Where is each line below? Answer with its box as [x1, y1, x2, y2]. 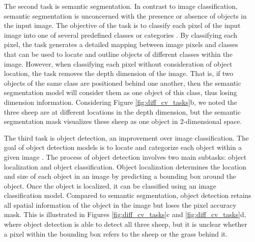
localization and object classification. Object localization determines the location [4, 161, 247, 171]
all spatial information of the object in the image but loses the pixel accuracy [4, 199, 237, 210]
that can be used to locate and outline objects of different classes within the [4, 48, 233, 59]
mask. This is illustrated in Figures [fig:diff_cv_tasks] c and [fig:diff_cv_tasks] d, [4, 209, 246, 219]
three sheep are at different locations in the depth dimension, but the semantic [4, 106, 241, 117]
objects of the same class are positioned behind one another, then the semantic [4, 77, 241, 88]
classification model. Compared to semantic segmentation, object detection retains [4, 190, 252, 200]
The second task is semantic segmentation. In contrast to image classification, [4, 1, 238, 11]
